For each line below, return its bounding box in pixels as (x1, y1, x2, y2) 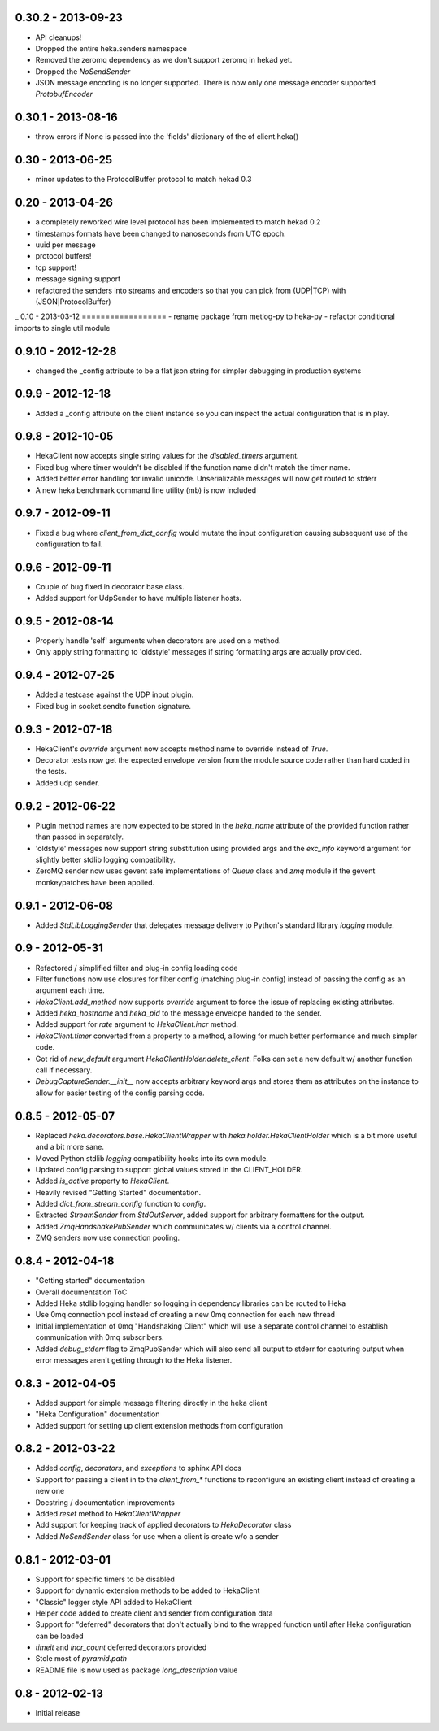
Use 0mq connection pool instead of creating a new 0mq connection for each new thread (35, 1310, 336, 1320)
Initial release (35, 1707, 80, 1717)
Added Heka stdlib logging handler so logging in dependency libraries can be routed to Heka (35, 1298, 346, 1308)
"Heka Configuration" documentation (35, 1409, 160, 1419)
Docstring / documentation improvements (35, 1497, 175, 1507)
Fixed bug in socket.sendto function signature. (35, 701, 191, 711)
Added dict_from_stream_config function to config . (35, 1199, 206, 1209)
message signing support (35, 274, 121, 284)
